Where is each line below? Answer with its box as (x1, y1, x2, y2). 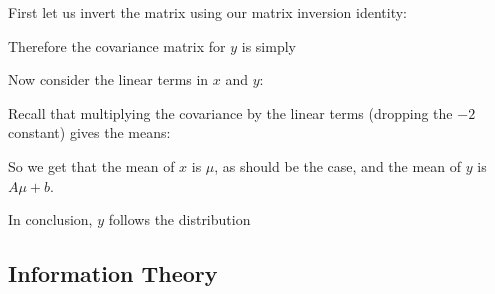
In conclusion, (8, 209, 93, 230)
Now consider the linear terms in (8, 69, 209, 90)
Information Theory (8, 258, 218, 289)
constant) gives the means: (8, 122, 171, 143)
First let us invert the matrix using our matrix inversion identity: (8, 2, 407, 22)
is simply (241, 35, 296, 56)
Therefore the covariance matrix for (8, 35, 226, 56)
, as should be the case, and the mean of (214, 155, 462, 176)
